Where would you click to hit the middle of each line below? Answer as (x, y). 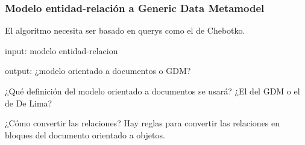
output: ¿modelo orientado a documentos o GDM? (98, 71)
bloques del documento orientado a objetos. (85, 134)
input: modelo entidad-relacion (61, 50)
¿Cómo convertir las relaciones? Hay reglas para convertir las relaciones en (143, 123)
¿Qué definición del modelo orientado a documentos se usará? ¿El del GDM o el (152, 91)
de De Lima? (29, 103)
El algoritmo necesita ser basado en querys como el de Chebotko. (125, 30)
